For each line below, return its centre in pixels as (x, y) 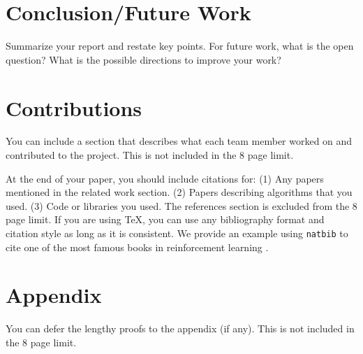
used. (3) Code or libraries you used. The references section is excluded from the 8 (181, 205)
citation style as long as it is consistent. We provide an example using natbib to (177, 233)
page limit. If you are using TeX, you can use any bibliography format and (165, 219)
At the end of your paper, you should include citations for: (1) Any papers (165, 178)
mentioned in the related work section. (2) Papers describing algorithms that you (179, 192)
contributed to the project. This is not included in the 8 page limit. (150, 155)
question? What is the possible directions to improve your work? (143, 59)
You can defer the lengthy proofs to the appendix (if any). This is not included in (180, 328)
